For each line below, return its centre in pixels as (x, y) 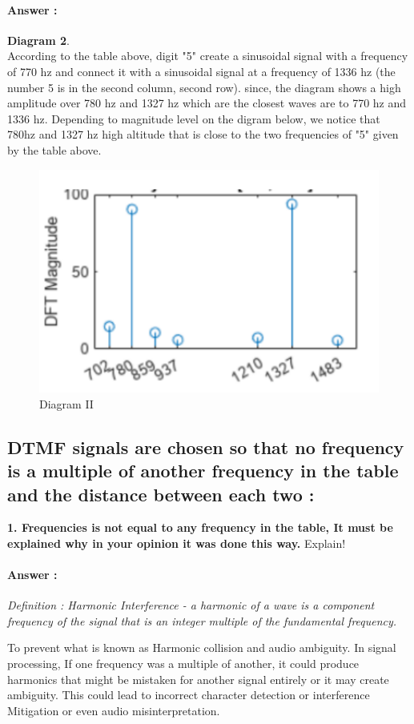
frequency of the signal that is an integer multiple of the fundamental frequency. (202, 620)
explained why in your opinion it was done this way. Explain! (177, 543)
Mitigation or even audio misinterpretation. (114, 710)
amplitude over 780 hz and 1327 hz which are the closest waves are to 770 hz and (207, 103)
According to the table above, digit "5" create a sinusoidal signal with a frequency (208, 56)
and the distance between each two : (161, 494)
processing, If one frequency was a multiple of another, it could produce (183, 664)
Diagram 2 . (38, 40)
